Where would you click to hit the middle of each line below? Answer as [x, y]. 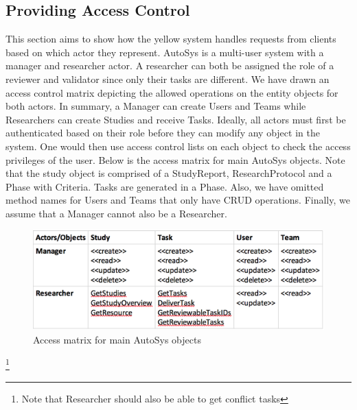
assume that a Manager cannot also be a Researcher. [116, 213]
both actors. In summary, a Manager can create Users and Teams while [156, 106]
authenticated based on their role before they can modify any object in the [163, 133]
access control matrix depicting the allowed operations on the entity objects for [172, 92]
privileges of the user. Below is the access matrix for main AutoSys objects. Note [175, 159]
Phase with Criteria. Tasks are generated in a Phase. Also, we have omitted [165, 186]
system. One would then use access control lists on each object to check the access [178, 146]
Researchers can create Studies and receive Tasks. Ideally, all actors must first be [176, 119]
